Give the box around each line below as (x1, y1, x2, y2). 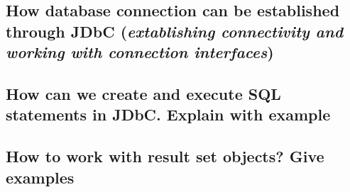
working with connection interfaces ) (6, 41, 274, 63)
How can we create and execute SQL (6, 82, 281, 104)
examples (6, 166, 75, 188)
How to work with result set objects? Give (6, 145, 324, 167)
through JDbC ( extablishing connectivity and (6, 20, 344, 42)
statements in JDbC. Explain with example (6, 103, 331, 125)
